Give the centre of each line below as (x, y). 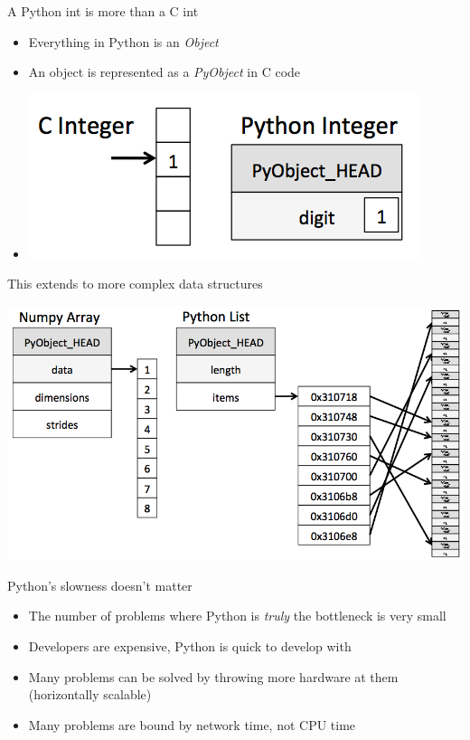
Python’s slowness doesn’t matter (100, 585)
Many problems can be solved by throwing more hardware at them (213, 676)
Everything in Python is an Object (123, 41)
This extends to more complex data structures (135, 284)
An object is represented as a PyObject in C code (164, 72)
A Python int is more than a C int (103, 11)
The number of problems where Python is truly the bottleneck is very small (237, 616)
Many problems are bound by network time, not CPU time (192, 724)
